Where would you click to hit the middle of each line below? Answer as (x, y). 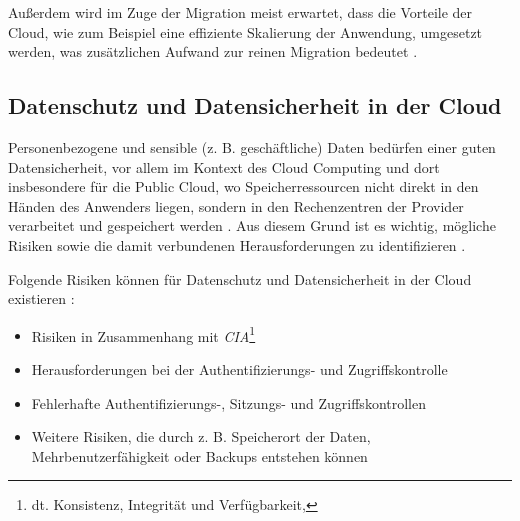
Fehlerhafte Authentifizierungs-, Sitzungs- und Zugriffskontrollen (228, 402)
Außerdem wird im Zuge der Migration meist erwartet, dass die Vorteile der (240, 12)
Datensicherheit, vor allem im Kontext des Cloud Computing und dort (224, 166)
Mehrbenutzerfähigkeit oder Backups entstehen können (199, 455)
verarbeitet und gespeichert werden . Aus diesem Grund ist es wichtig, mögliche (252, 225)
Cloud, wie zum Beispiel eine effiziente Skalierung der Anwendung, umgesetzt (245, 31)
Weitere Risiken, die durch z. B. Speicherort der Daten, (201, 436)
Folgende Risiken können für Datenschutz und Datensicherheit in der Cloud (240, 278)
